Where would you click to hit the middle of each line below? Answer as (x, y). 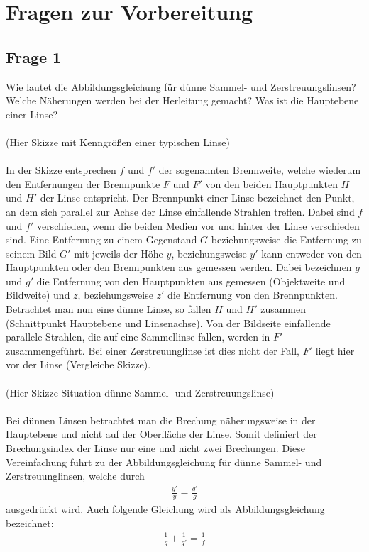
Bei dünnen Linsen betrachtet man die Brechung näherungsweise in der (161, 420)
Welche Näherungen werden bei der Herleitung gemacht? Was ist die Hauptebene (182, 100)
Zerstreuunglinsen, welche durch (75, 476)
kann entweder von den (312, 253)
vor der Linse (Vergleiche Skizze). (78, 364)
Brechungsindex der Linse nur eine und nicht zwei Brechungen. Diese (155, 448)
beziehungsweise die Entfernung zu (286, 239)
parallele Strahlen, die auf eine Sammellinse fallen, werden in (138, 337)
